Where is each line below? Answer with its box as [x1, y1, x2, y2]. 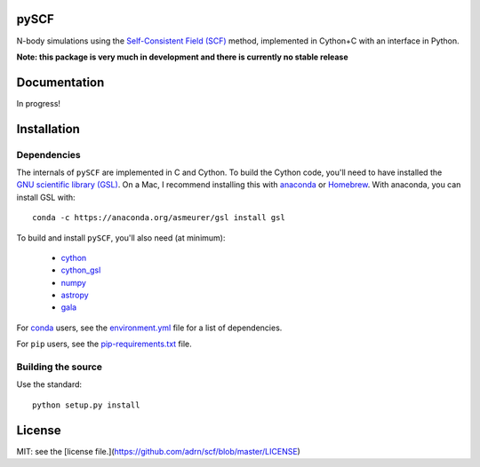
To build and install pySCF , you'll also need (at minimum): [16, 232, 226, 243]
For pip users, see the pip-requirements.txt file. [16, 338, 193, 350]
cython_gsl [60, 265, 101, 275]
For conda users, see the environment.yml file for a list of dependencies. [16, 322, 283, 333]
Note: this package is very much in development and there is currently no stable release [16, 51, 348, 62]
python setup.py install [32, 400, 140, 410]
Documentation [16, 75, 105, 90]
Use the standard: [16, 379, 83, 390]
